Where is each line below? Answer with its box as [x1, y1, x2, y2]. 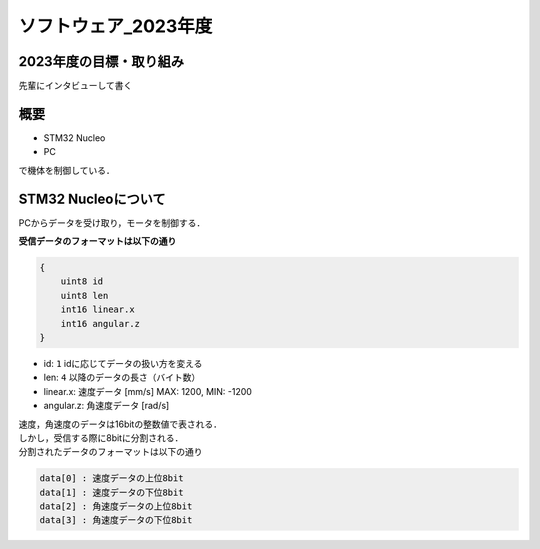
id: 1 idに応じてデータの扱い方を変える [43, 357, 203, 369]
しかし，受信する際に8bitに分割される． [18, 431, 184, 444]
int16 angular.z [60, 318, 140, 329]
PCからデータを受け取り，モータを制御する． [18, 216, 206, 229]
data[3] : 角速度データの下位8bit [39, 515, 193, 526]
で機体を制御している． [18, 164, 115, 176]
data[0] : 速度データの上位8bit [39, 473, 184, 484]
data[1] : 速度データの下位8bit [39, 486, 184, 498]
